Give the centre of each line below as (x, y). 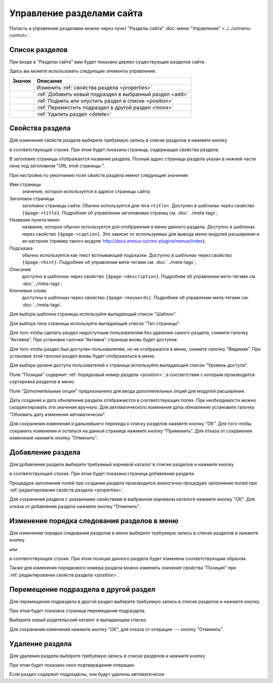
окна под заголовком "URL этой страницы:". (57, 166)
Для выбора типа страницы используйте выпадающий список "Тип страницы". (95, 323)
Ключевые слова (28, 290)
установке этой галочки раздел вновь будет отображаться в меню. (83, 356)
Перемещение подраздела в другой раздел (82, 589)
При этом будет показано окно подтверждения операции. (72, 665)
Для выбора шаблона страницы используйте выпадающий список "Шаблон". (93, 314)
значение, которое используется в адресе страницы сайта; (86, 192)
